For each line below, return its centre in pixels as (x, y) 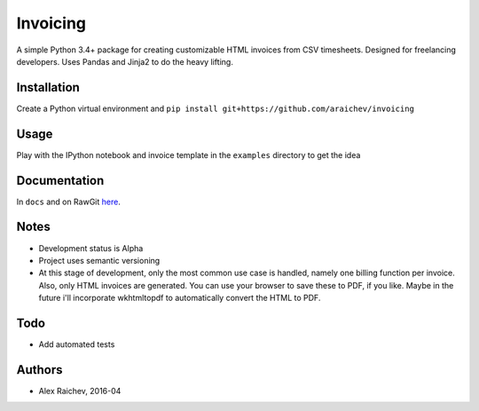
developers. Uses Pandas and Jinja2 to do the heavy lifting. (125, 61)
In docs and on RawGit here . (69, 202)
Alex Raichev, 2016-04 (80, 391)
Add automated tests (77, 344)
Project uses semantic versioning (99, 260)
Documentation (60, 181)
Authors (39, 370)
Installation (48, 87)
